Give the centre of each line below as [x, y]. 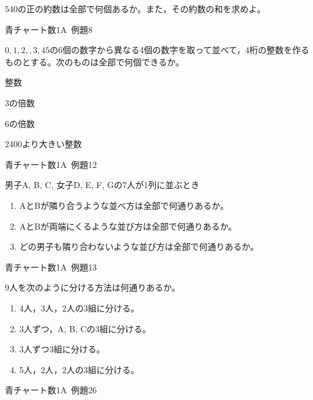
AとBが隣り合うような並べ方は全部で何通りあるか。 [124, 205]
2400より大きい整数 [43, 144]
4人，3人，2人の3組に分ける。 [79, 307]
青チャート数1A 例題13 [51, 267]
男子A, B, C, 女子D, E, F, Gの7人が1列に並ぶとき [102, 185]
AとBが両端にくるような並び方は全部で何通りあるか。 [128, 226]
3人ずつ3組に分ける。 [62, 349]
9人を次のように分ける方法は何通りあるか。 [93, 287]
